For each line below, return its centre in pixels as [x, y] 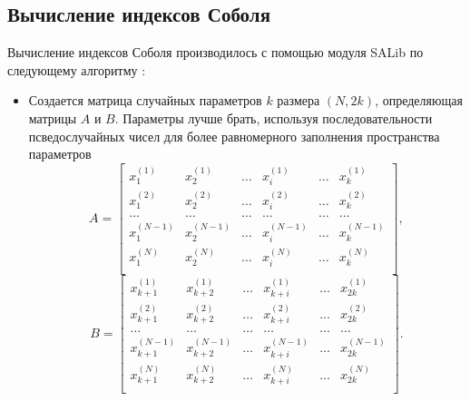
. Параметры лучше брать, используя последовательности [274, 117]
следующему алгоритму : [77, 69]
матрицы [53, 117]
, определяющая [419, 100]
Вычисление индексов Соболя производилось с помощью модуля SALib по [215, 52]
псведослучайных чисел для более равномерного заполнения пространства [234, 136]
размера [299, 100]
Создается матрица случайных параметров [145, 100]
